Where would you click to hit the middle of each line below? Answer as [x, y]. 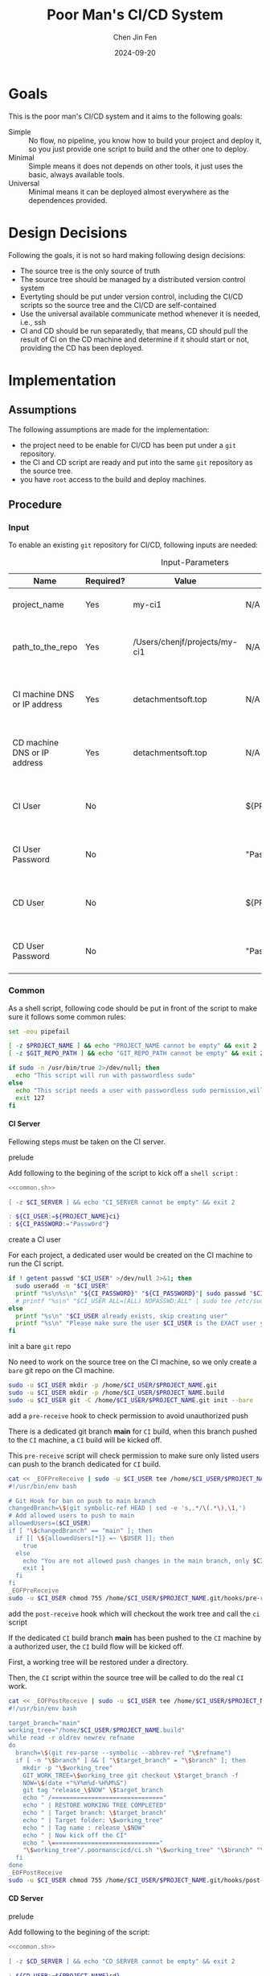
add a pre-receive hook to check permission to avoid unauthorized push [129, 1415]
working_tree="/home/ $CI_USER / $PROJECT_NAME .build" [96, 1730]
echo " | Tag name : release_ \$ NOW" [84, 1828]
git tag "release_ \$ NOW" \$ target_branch [93, 1791]
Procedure [35, 505]
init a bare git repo [40, 1347]
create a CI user [35, 1239]
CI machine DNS [43, 695]
